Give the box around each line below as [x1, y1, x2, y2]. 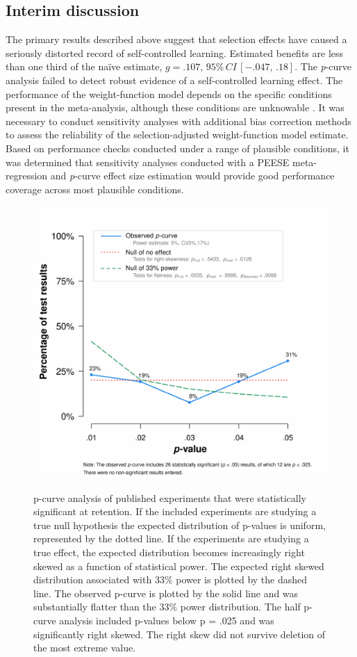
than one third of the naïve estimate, [6, 59, 163, 74]
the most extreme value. [33, 640, 136, 655]
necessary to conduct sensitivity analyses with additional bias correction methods [6, 113, 351, 128]
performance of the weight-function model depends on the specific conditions [6, 86, 332, 101]
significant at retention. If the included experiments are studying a [33, 504, 317, 519]
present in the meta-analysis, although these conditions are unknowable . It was [6, 100, 344, 115]
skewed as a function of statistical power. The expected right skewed [33, 558, 324, 573]
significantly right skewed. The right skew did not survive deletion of [33, 626, 326, 641]
